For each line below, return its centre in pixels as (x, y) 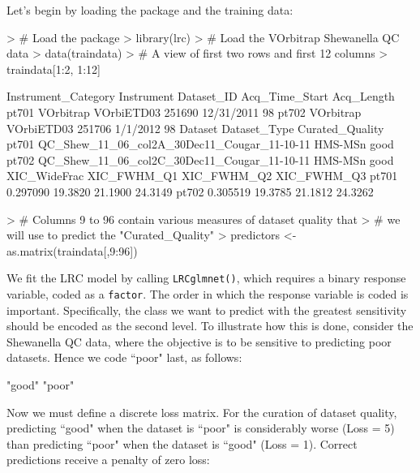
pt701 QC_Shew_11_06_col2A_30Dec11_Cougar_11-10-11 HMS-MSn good (200, 144)
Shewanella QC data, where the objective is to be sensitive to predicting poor (199, 341)
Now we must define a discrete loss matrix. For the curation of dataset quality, (202, 412)
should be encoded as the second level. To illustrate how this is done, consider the (210, 326)
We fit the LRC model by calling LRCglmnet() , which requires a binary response (206, 278)
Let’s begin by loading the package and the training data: (150, 10)
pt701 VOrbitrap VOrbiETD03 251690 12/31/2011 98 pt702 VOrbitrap (184, 112)
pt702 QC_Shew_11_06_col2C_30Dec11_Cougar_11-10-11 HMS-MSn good (200, 159)
